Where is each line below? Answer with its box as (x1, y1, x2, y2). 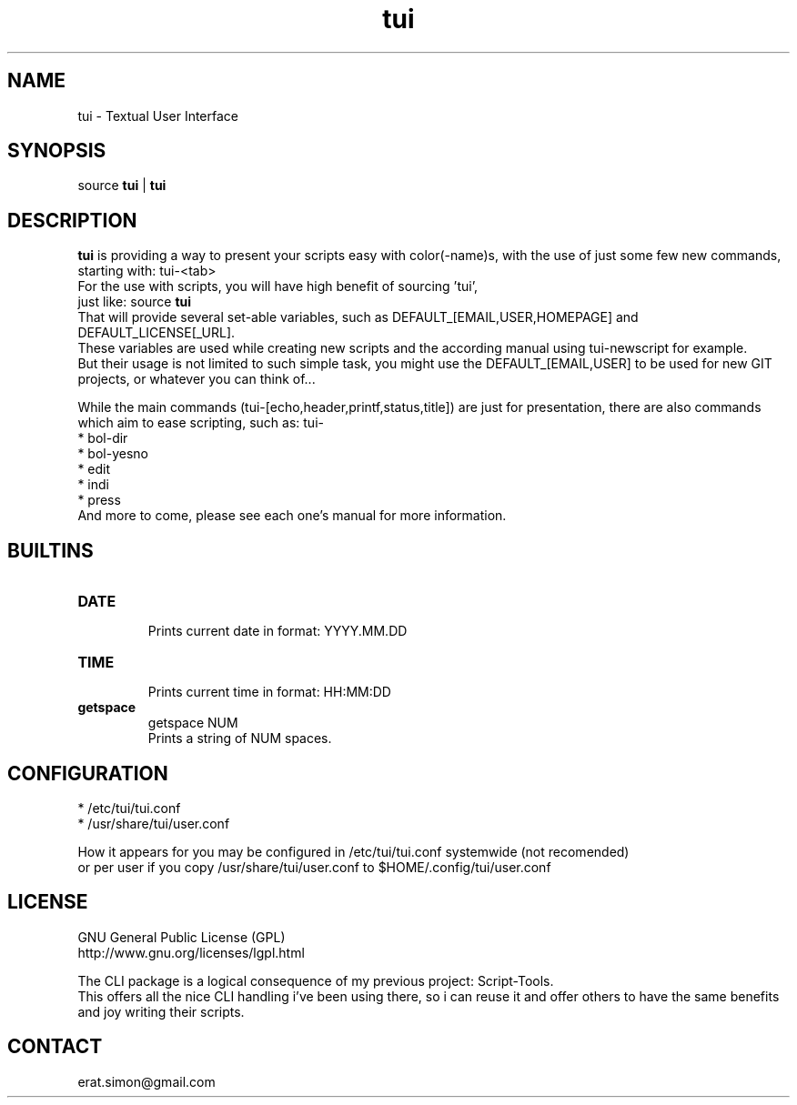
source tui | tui (77, 177, 166, 194)
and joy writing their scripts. (77, 1003, 245, 1020)
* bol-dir (77, 430, 128, 447)
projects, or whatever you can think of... (77, 371, 316, 387)
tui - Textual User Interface (77, 107, 238, 124)
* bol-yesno (77, 446, 148, 462)
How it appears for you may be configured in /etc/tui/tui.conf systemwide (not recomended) (77, 843, 630, 859)
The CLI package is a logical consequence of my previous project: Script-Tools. (77, 972, 554, 989)
